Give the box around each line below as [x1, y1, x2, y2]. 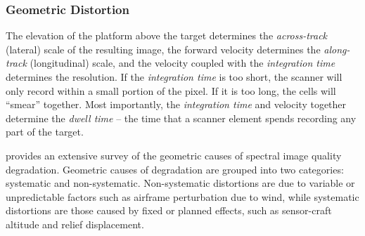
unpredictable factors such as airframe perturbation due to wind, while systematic [6, 189, 359, 204]
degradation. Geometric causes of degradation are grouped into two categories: [6, 162, 344, 176]
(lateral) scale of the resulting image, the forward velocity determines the [6, 41, 321, 56]
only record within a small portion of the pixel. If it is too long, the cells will [6, 83, 336, 98]
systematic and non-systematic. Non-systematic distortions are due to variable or [6, 176, 355, 190]
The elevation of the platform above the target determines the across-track [6, 28, 328, 43]
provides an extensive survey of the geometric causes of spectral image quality [6, 147, 342, 162]
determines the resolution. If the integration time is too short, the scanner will [6, 70, 342, 84]
